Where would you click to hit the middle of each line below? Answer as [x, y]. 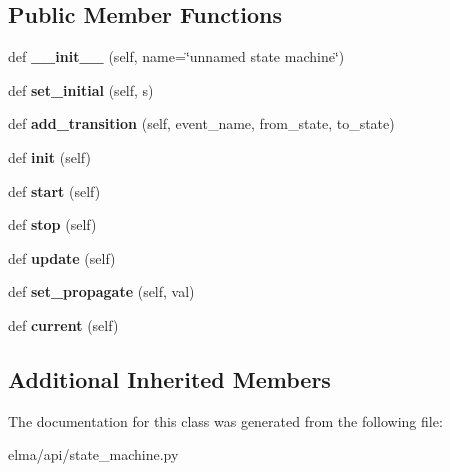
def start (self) [54, 190]
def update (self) [62, 257]
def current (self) [63, 324]
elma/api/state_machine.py [93, 454]
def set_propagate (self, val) [101, 291]
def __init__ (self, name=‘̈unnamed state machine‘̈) [176, 56]
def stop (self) [52, 224]
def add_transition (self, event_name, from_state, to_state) [201, 123]
